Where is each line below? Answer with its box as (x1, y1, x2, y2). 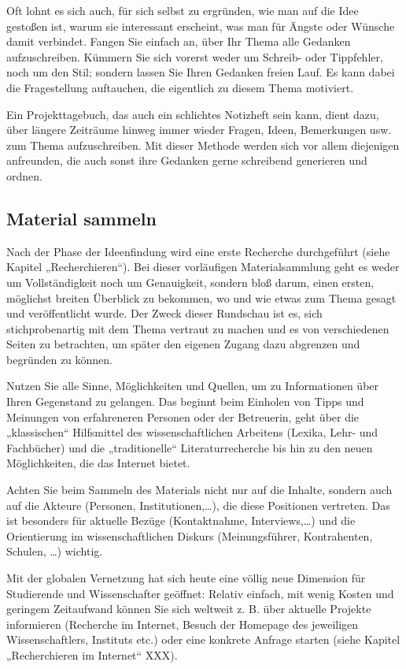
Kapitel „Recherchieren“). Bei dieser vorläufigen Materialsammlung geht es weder (6, 258, 400, 275)
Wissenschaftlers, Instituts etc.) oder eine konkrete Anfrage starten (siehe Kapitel (6, 631, 400, 648)
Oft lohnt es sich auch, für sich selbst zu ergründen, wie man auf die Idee (6, 2, 359, 18)
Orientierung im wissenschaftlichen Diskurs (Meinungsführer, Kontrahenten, (6, 527, 373, 544)
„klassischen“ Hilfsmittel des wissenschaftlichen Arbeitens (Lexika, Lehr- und (6, 424, 378, 440)
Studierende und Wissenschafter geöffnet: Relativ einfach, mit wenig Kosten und (6, 585, 394, 601)
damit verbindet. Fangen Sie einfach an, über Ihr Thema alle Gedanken (6, 33, 351, 50)
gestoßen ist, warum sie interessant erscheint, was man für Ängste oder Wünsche (6, 17, 395, 34)
